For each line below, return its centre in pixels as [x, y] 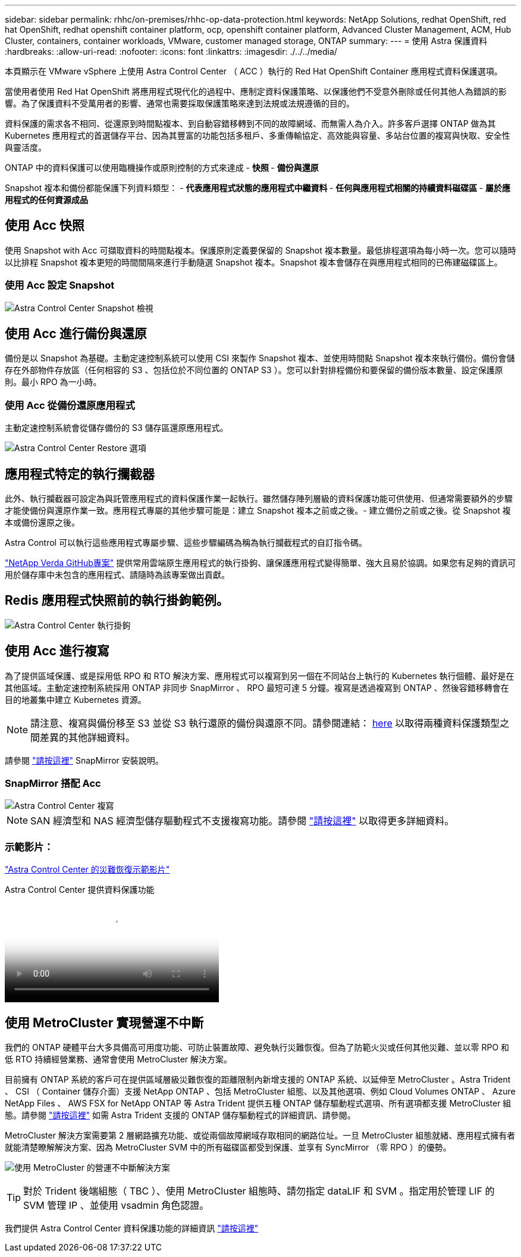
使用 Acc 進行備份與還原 [76, 334]
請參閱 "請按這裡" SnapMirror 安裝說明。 [84, 760]
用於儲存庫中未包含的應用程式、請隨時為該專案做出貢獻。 [117, 575]
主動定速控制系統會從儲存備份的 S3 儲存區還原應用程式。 [117, 428]
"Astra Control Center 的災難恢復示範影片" [87, 870]
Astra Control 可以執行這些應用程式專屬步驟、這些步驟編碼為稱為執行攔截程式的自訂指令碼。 [186, 543]
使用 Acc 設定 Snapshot [60, 285]
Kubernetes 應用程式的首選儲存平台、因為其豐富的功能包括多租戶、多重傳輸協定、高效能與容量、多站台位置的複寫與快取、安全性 [258, 135]
